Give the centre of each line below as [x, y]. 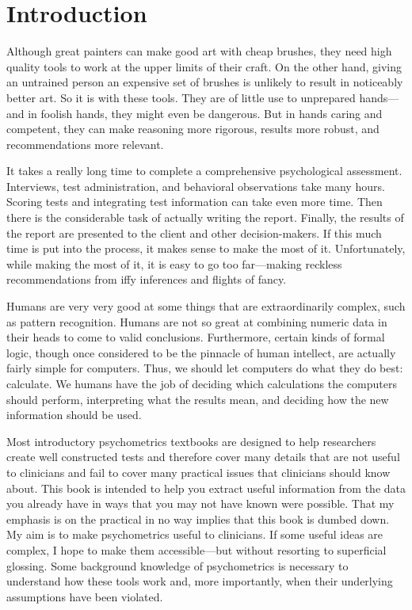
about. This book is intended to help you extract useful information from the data [206, 488]
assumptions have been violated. [85, 596]
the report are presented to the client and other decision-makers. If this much [194, 233]
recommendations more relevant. [85, 144]
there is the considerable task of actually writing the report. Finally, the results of [205, 217]
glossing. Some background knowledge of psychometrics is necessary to [177, 565]
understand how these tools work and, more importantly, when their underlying [200, 581]
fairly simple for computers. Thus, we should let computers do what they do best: [205, 368]
